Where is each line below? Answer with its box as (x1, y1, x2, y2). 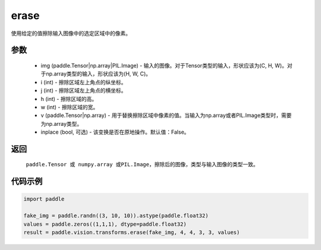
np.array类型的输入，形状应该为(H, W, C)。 (45, 70, 152, 77)
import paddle (23, 196, 65, 202)
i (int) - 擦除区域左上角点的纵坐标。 (40, 78, 127, 86)
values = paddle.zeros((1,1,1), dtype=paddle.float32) (23, 220, 187, 227)
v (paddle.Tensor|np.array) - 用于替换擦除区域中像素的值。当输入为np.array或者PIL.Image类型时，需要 (40, 112, 292, 119)
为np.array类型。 (40, 120, 83, 127)
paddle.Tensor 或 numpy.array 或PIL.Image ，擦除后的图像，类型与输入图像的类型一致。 (26, 161, 259, 168)
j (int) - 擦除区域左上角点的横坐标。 (40, 87, 127, 94)
